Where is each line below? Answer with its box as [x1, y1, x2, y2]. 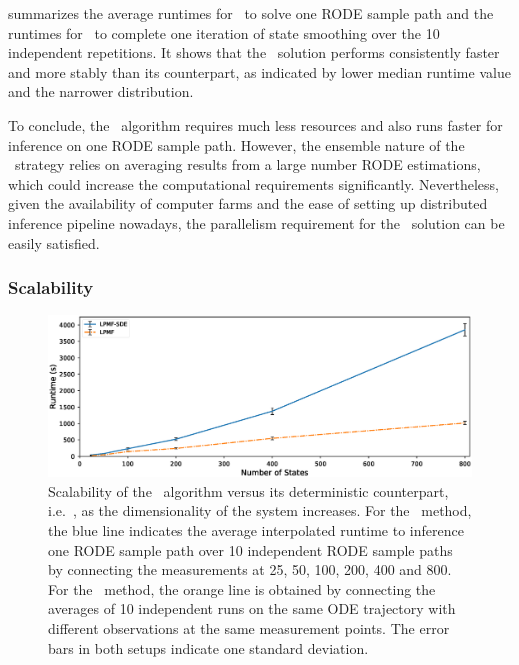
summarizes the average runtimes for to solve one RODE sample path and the [8, 3, 494, 23]
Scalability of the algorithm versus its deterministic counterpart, [48, 480, 449, 501]
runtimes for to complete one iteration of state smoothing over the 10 [8, 22, 440, 43]
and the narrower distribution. [8, 81, 194, 102]
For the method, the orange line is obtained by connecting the [48, 578, 436, 599]
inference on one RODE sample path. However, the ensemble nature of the [8, 134, 465, 155]
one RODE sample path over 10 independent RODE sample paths [48, 539, 453, 560]
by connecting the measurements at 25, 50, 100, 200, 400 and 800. [48, 559, 452, 580]
